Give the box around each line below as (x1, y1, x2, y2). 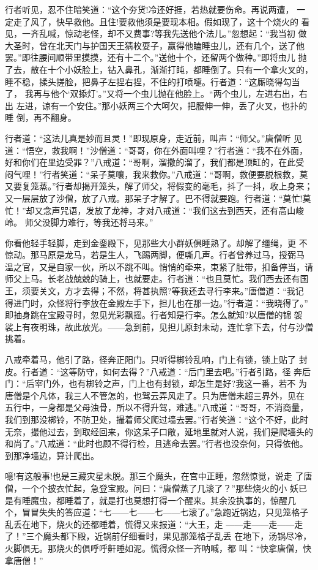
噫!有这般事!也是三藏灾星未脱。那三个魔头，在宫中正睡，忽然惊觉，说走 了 (5, 469, 304, 482)
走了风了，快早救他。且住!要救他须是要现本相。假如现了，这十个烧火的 (13, 15, 298, 28)
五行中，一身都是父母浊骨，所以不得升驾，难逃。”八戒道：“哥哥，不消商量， (5, 401, 309, 414)
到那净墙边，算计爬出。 (5, 449, 99, 462)
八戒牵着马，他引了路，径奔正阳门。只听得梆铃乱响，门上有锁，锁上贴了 (5, 353, 296, 366)
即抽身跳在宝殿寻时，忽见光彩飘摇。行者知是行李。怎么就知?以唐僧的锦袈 (5, 308, 303, 321)
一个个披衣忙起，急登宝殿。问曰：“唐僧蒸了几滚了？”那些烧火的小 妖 (21, 481, 298, 494)
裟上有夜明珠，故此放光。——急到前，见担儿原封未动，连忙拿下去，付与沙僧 (5, 320, 313, 333)
